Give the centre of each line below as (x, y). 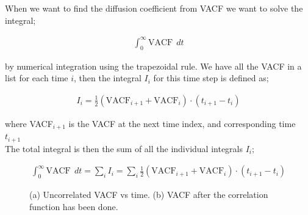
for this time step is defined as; (211, 78)
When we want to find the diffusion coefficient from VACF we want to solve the (154, 8)
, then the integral (108, 78)
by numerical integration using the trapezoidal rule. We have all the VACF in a (153, 66)
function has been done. (74, 206)
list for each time (37, 78)
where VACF (29, 123)
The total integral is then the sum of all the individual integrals (124, 148)
